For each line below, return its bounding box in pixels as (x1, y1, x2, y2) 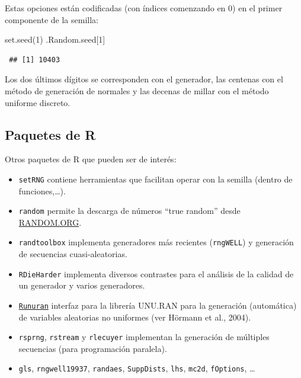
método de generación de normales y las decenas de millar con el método (5, 84, 269, 97)
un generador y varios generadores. (18, 279, 145, 291)
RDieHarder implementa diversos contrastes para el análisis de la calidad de (18, 267, 294, 280)
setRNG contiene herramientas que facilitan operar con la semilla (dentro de (18, 172, 293, 185)
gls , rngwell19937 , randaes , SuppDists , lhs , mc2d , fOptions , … (18, 362, 255, 374)
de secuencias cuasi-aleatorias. (18, 248, 127, 260)
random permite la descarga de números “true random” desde (18, 204, 241, 217)
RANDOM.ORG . (18, 216, 82, 228)
